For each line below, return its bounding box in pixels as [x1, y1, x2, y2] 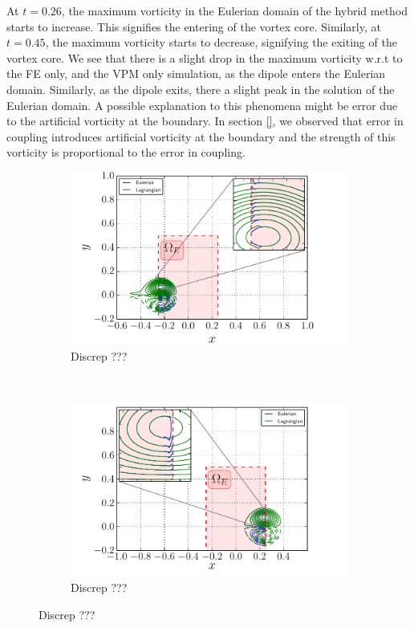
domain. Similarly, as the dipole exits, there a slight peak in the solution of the [6, 80, 395, 97]
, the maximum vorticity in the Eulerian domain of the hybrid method [61, 2, 408, 18]
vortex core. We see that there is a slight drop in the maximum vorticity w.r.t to [6, 49, 403, 66]
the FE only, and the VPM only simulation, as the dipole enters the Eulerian [6, 65, 386, 82]
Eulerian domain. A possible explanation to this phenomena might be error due [6, 96, 398, 113]
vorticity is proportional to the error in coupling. [6, 144, 246, 161]
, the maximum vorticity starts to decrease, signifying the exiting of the [45, 34, 397, 51]
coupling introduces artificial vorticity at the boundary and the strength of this [6, 128, 396, 145]
